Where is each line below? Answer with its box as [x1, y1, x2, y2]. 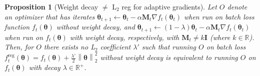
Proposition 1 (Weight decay [4, 1, 98, 11]
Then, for [4, 41, 34, 52]
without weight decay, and [56, 21, 135, 32]
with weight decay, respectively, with [69, 31, 179, 42]
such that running [141, 41, 196, 52]
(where [209, 31, 230, 42]
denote [227, 1, 247, 11]
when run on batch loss [183, 11, 254, 21]
